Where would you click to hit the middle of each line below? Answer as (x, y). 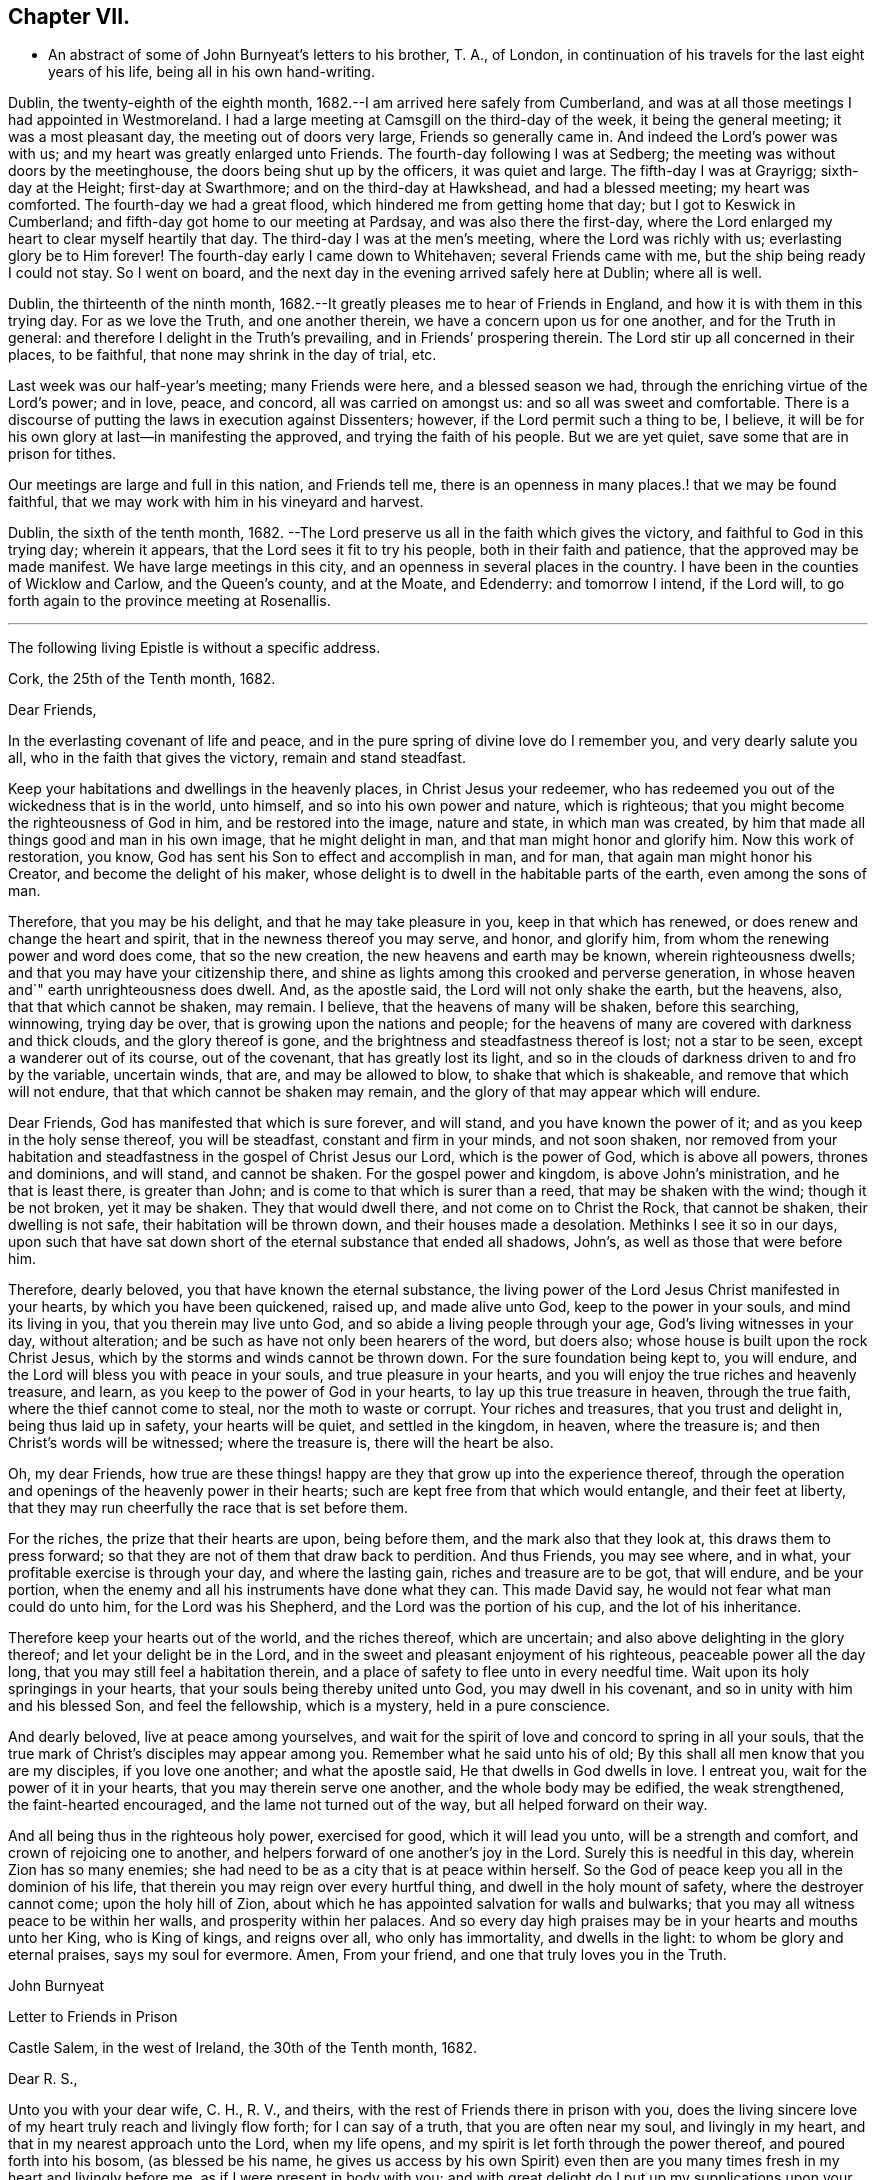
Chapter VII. (69, 16)
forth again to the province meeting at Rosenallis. (169, 601)
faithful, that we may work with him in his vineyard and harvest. (216, 502)
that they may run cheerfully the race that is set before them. (208, 1508)
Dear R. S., (43, 2079)
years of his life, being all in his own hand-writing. (211, 72)
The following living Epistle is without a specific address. (194, 648)
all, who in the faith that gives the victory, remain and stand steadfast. (237, 758)
